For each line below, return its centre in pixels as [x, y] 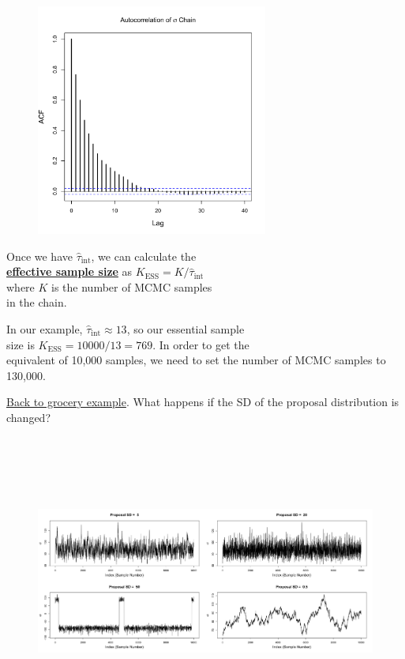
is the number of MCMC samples [132, 286]
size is [21, 344]
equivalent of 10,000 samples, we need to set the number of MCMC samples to [196, 360]
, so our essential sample [186, 328]
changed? [28, 417]
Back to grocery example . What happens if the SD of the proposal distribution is [203, 402]
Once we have [39, 256]
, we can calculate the [144, 256]
